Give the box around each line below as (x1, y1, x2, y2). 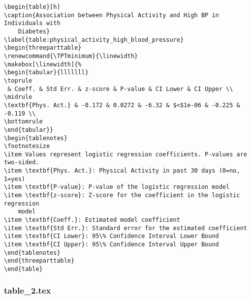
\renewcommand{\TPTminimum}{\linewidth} (4, 52, 138, 60)
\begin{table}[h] (4, 3, 61, 10)
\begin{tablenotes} (4, 134, 67, 142)
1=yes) (4, 175, 25, 182)
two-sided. (4, 159, 39, 166)
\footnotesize (4, 143, 50, 150)
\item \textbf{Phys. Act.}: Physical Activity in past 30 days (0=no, (4, 167, 240, 175)
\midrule (4, 93, 32, 101)
